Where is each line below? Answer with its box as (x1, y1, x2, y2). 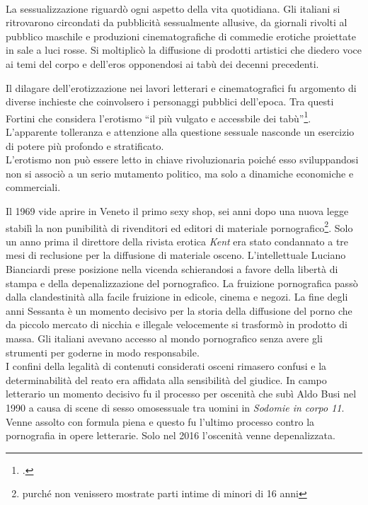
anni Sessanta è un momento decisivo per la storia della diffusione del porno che (6, 303, 352, 318)
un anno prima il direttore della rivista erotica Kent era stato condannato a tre (6, 233, 349, 248)
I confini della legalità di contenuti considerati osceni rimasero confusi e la (6, 359, 327, 373)
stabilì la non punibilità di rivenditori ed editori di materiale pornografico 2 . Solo (6, 218, 353, 235)
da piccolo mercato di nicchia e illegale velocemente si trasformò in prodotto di (6, 317, 347, 332)
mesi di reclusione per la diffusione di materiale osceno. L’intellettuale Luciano (6, 248, 346, 262)
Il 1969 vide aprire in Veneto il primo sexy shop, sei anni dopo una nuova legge (6, 203, 349, 218)
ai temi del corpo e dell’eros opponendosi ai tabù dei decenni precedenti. (6, 56, 319, 71)
